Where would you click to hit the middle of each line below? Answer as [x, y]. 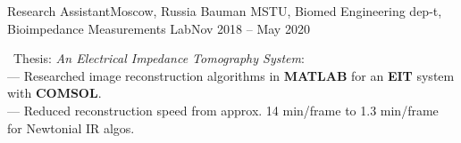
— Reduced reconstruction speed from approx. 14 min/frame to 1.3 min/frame [223, 110]
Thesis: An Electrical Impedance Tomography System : [159, 58]
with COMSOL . [54, 93]
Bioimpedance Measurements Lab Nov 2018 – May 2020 [159, 28]
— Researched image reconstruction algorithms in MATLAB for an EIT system [231, 75]
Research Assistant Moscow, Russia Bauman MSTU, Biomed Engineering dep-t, [225, 11]
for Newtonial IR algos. [71, 127]
